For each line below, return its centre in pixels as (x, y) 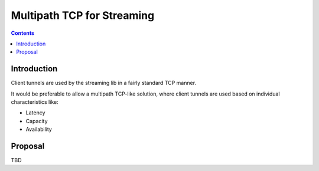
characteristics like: (35, 102)
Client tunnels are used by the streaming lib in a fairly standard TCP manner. (104, 83)
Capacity (37, 121)
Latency (35, 113)
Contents (23, 33)
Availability (39, 129)
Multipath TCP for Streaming (83, 15)
